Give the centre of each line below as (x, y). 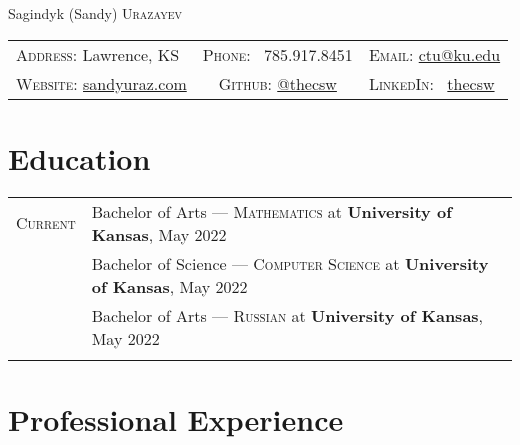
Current (46, 223)
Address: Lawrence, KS (98, 54)
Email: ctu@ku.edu (434, 54)
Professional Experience (176, 418)
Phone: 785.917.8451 (277, 54)
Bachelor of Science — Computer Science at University (290, 263)
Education (79, 157)
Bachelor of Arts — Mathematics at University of (271, 211)
